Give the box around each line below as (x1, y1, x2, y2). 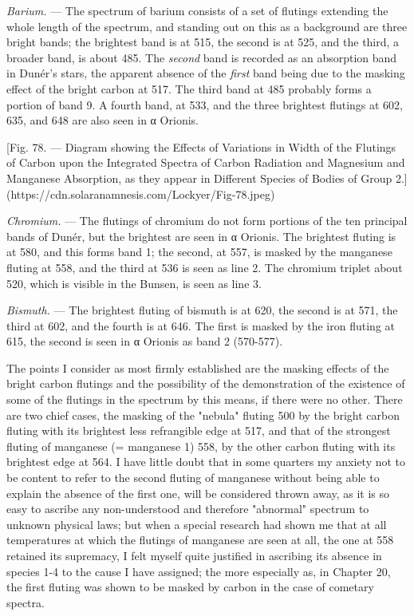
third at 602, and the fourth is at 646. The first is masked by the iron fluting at (6, 317, 395, 334)
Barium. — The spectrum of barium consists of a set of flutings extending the (6, 2, 388, 18)
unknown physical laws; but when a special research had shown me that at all (6, 515, 387, 532)
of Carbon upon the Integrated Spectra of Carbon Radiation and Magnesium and (6, 154, 405, 171)
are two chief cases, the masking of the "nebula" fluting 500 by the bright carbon (6, 406, 400, 423)
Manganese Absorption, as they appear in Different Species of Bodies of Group (6, 169, 392, 186)
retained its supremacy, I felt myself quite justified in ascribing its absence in (6, 547, 382, 563)
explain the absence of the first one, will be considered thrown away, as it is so (6, 484, 390, 501)
